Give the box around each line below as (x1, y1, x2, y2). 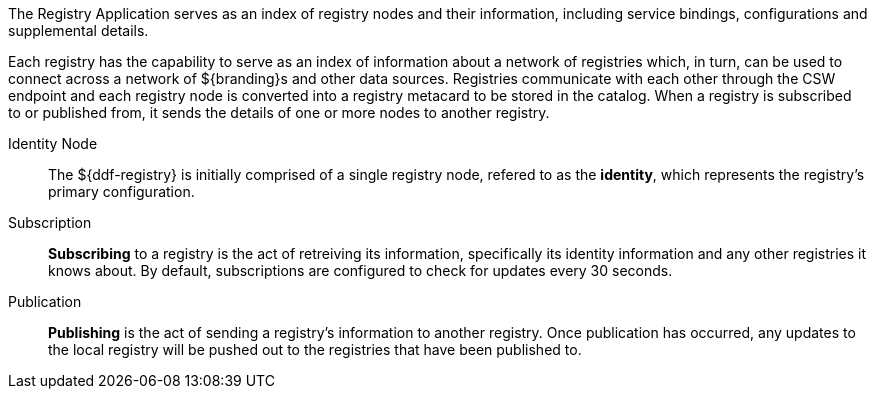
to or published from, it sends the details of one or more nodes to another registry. (8, 104, 550, 121)
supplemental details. (8, 22, 149, 39)
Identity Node (8, 135, 98, 152)
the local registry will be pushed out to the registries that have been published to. (48, 341, 582, 358)
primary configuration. (48, 183, 195, 200)
